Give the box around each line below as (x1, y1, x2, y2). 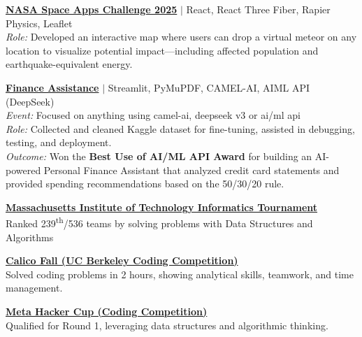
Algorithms (6, 229, 54, 244)
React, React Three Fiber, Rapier (186, 2, 331, 16)
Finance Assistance (6, 80, 99, 94)
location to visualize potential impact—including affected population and (6, 43, 319, 57)
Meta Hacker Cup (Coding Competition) (6, 303, 208, 318)
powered (6, 162, 41, 177)
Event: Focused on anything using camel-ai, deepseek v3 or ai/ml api (6, 108, 301, 122)
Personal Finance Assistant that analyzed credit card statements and (43, 162, 340, 177)
